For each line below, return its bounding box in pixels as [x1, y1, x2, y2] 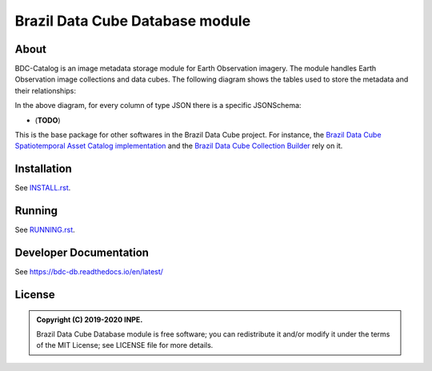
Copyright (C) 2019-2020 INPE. [36, 314, 143, 324]
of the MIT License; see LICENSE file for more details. [36, 341, 214, 350]
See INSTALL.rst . [14, 183, 71, 193]
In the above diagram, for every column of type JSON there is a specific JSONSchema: [14, 101, 302, 110]
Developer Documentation [14, 246, 150, 260]
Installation [14, 162, 72, 176]
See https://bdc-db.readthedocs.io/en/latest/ [14, 267, 164, 277]
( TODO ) [34, 115, 61, 125]
